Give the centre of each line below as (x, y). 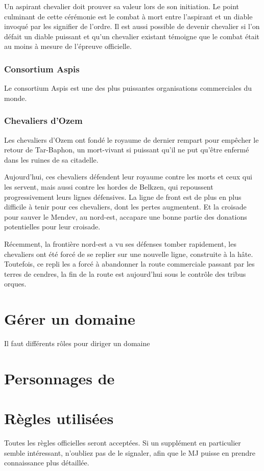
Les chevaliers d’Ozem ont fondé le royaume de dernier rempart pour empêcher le (131, 139)
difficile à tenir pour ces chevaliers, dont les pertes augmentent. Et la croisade (125, 207)
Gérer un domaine (70, 319)
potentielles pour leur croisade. (52, 227)
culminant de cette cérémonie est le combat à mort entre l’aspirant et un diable (128, 16)
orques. (15, 284)
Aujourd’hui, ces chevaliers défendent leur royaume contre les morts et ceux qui (128, 177)
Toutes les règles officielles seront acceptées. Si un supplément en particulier (123, 443)
